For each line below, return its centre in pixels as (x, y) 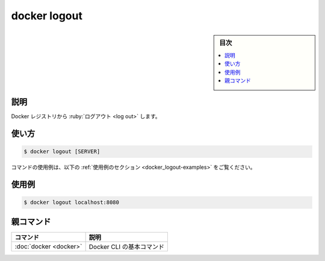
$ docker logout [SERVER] (62, 152)
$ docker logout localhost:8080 (72, 203)
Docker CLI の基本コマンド (127, 247)
